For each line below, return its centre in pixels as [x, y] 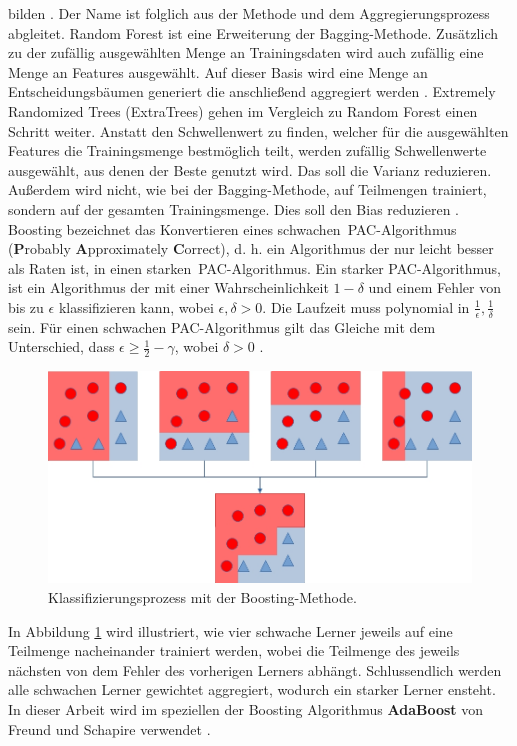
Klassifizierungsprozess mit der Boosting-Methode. [202, 596]
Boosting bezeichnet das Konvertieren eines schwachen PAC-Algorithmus [232, 228]
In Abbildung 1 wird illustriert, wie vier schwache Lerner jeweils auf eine [230, 630]
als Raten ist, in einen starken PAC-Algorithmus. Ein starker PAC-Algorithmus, [255, 267]
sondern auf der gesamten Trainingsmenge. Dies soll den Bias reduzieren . [233, 208]
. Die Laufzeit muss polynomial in [366, 306]
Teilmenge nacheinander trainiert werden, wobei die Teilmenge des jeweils [234, 650]
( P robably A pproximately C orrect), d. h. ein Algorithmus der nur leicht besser [251, 248]
